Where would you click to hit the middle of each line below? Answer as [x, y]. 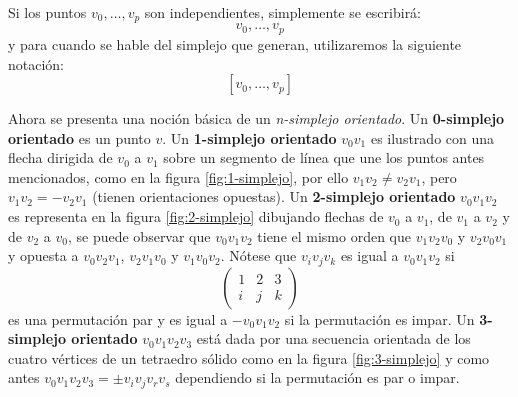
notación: [36, 63]
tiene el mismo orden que [334, 235]
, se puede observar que [139, 235]
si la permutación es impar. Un [379, 318]
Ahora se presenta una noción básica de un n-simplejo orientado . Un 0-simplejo [256, 118]
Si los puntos [47, 12]
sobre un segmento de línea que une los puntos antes [324, 157]
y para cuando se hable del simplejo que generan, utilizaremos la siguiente [235, 43]
